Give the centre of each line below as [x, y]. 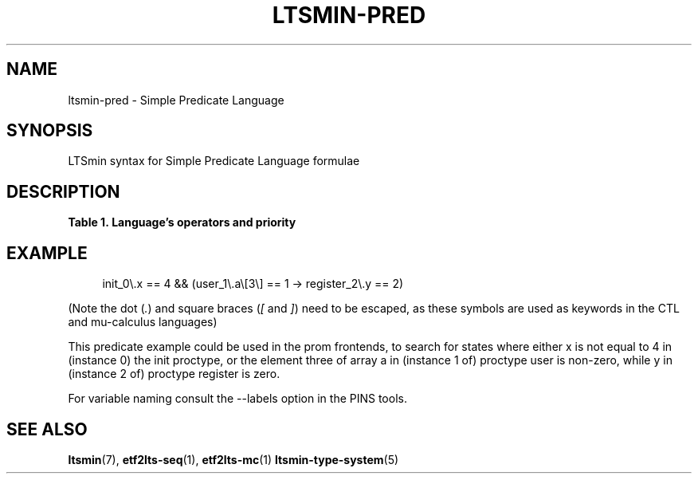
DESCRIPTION [63, 191]
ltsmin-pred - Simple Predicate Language [176, 100]
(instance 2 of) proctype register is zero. [174, 374]
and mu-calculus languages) [143, 322]
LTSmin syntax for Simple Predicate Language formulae [214, 161]
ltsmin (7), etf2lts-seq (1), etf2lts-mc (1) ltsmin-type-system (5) [233, 459]
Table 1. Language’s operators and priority [182, 222]
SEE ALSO [47, 429]
